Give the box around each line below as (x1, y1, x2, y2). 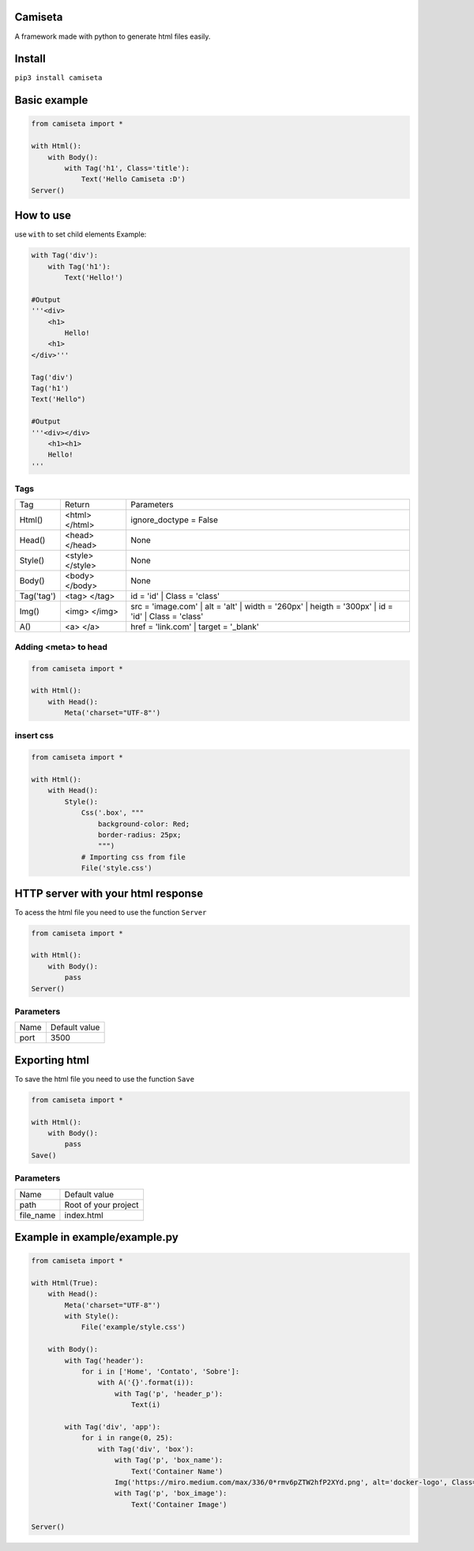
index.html (64, 1209, 103, 1220)
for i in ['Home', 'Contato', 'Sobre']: (81, 1367, 240, 1376)
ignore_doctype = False (130, 514, 219, 525)
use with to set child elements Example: (14, 229, 147, 239)
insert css (14, 730, 55, 741)
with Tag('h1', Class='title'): (64, 163, 190, 173)
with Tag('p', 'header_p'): (115, 1389, 224, 1398)
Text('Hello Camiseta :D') (81, 175, 186, 184)
